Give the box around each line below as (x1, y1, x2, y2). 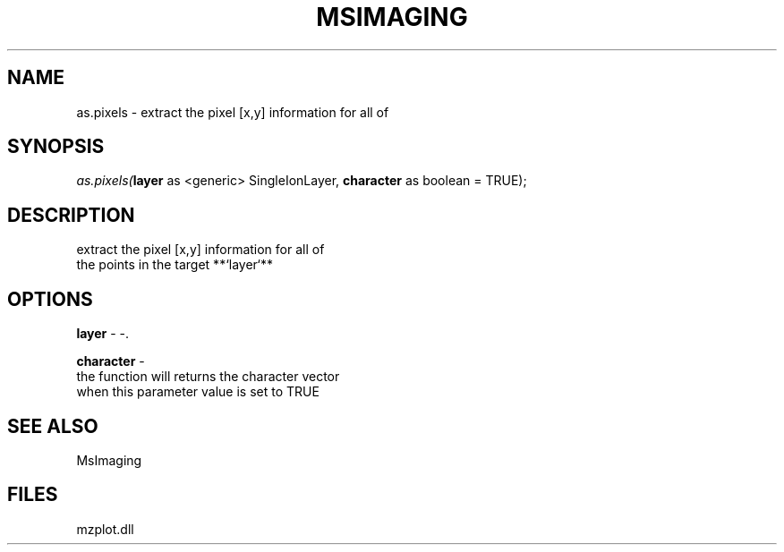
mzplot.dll (76, 521, 134, 537)
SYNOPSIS (7, 135, 105, 158)
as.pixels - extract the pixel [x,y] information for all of (76, 104, 389, 120)
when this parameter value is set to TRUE (76, 384, 320, 400)
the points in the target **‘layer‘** (76, 257, 273, 273)
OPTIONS (7, 287, 93, 310)
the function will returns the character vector (76, 369, 340, 385)
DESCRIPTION (7, 203, 135, 226)
